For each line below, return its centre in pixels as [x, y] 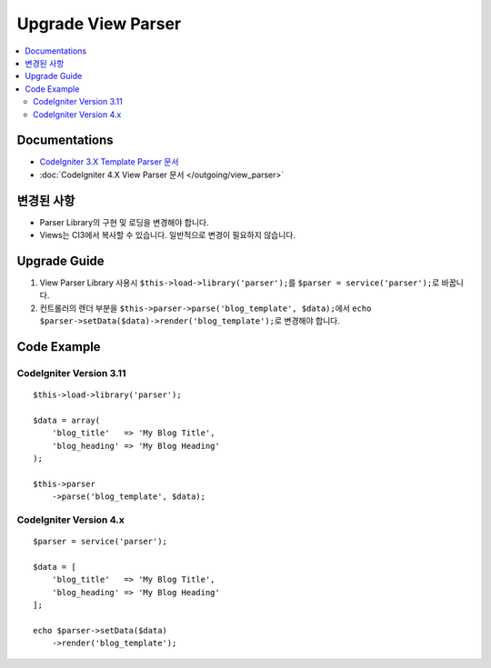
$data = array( [67, 420]
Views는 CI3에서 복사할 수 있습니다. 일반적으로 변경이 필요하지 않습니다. [167, 235]
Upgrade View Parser [99, 24]
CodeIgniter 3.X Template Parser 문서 [109, 162]
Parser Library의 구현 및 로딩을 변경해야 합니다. [124, 222]
